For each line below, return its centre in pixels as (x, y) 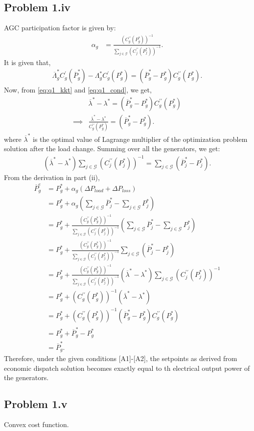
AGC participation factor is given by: (60, 28)
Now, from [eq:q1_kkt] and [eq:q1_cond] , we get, (78, 90)
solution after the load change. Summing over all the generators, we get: (112, 148)
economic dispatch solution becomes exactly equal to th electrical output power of (127, 368)
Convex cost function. (36, 424)
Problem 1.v (36, 404)
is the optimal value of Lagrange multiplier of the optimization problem (140, 139)
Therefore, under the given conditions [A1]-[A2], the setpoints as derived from (121, 358)
